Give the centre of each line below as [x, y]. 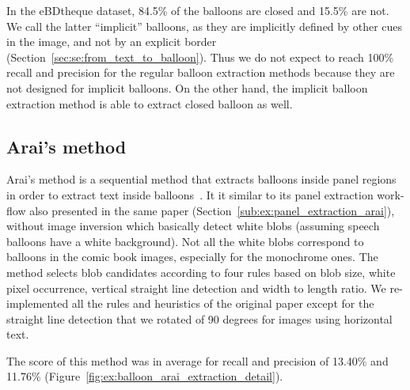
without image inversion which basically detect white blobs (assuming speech [193, 226]
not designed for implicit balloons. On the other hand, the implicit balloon [187, 87]
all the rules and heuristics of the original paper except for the [223, 303]
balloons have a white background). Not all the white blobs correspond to [185, 241]
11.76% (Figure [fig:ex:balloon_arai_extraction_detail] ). [145, 376]
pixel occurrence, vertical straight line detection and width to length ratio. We [196, 288]
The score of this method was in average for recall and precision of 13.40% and [197, 360]
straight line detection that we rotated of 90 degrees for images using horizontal [199, 318]
